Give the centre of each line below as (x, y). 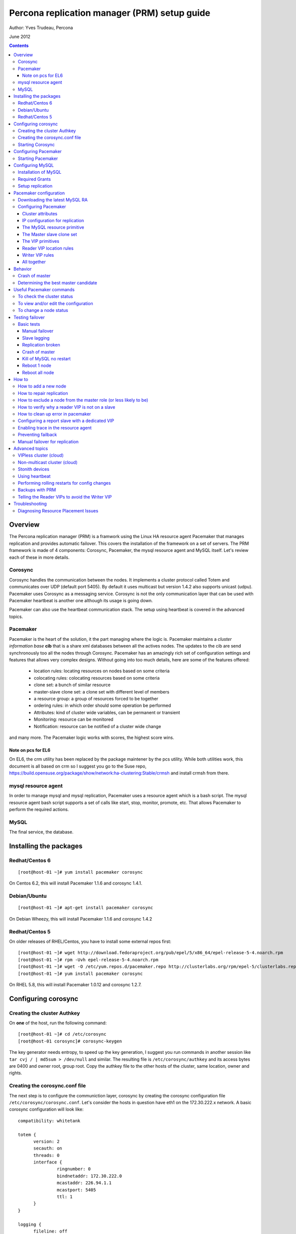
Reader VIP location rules (48, 248)
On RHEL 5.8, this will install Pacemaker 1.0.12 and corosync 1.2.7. (75, 984)
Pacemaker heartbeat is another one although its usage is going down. (81, 600)
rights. (16, 1073)
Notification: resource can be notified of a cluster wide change (97, 726)
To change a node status (43, 310)
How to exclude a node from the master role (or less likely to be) (83, 400)
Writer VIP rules (38, 255)
